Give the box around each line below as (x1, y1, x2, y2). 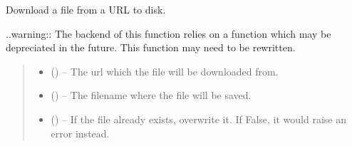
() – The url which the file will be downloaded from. (51, 63, 279, 78)
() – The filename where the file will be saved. (51, 88, 252, 103)
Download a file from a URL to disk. (6, 2, 166, 16)
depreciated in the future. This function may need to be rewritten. (6, 40, 296, 55)
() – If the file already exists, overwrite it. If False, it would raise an (51, 111, 347, 126)
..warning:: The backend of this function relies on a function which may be (6, 26, 331, 41)
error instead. (51, 125, 110, 140)
